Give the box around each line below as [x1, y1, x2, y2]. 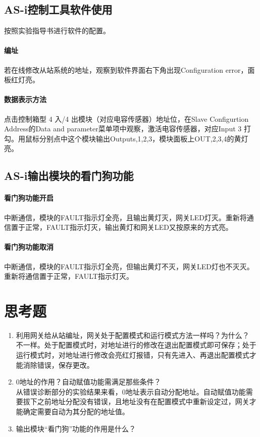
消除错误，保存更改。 [23, 359, 94, 370]
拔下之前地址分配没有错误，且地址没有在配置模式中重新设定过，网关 [23, 396, 249, 407]
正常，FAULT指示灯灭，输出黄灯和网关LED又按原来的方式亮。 [25, 222, 233, 232]
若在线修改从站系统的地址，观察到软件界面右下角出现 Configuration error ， [4, 64, 248, 75]
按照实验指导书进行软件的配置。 [4, 25, 110, 36]
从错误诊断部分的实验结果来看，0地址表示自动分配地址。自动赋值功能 [16, 386, 246, 397]
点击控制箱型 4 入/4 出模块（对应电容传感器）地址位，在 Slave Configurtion [4, 113, 249, 124]
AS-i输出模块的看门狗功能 [4, 168, 134, 183]
